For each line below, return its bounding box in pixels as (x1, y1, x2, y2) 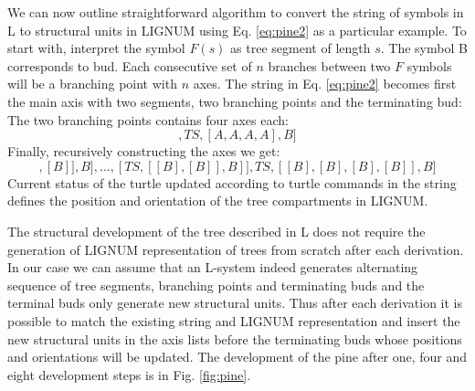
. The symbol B (380, 38, 468, 58)
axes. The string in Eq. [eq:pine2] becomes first (193, 74, 457, 93)
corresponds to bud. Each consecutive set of (7, 56, 252, 75)
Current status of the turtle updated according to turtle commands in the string (7, 173, 457, 192)
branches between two (268, 56, 391, 75)
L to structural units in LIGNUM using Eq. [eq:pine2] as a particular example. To (7, 20, 467, 39)
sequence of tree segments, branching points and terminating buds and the (7, 275, 425, 294)
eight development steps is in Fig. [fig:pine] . (7, 365, 251, 384)
